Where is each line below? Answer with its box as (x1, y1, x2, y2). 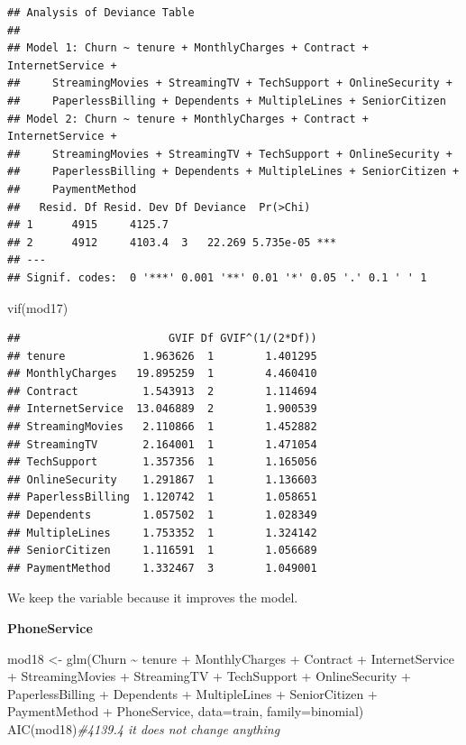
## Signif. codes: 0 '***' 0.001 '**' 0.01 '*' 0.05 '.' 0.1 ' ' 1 (7, 271, 427, 284)
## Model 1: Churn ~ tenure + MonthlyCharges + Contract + (7, 41, 369, 55)
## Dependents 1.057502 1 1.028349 (7, 509, 317, 522)
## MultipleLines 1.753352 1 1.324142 (7, 526, 317, 539)
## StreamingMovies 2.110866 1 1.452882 (7, 420, 317, 434)
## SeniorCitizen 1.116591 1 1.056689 (7, 544, 317, 557)
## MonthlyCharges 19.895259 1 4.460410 (7, 367, 317, 381)
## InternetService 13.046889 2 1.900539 (7, 402, 317, 416)
